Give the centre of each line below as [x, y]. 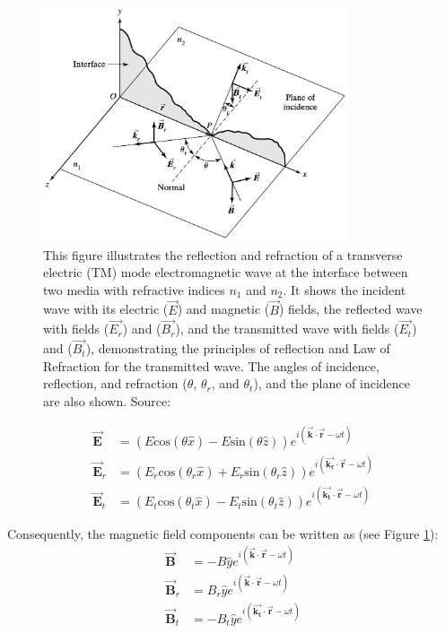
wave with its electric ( [106, 309]
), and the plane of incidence [332, 383]
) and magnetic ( [223, 309]
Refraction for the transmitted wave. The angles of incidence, [211, 365]
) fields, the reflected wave [350, 309]
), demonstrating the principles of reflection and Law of [238, 348]
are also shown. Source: [107, 401]
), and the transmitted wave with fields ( [287, 329]
